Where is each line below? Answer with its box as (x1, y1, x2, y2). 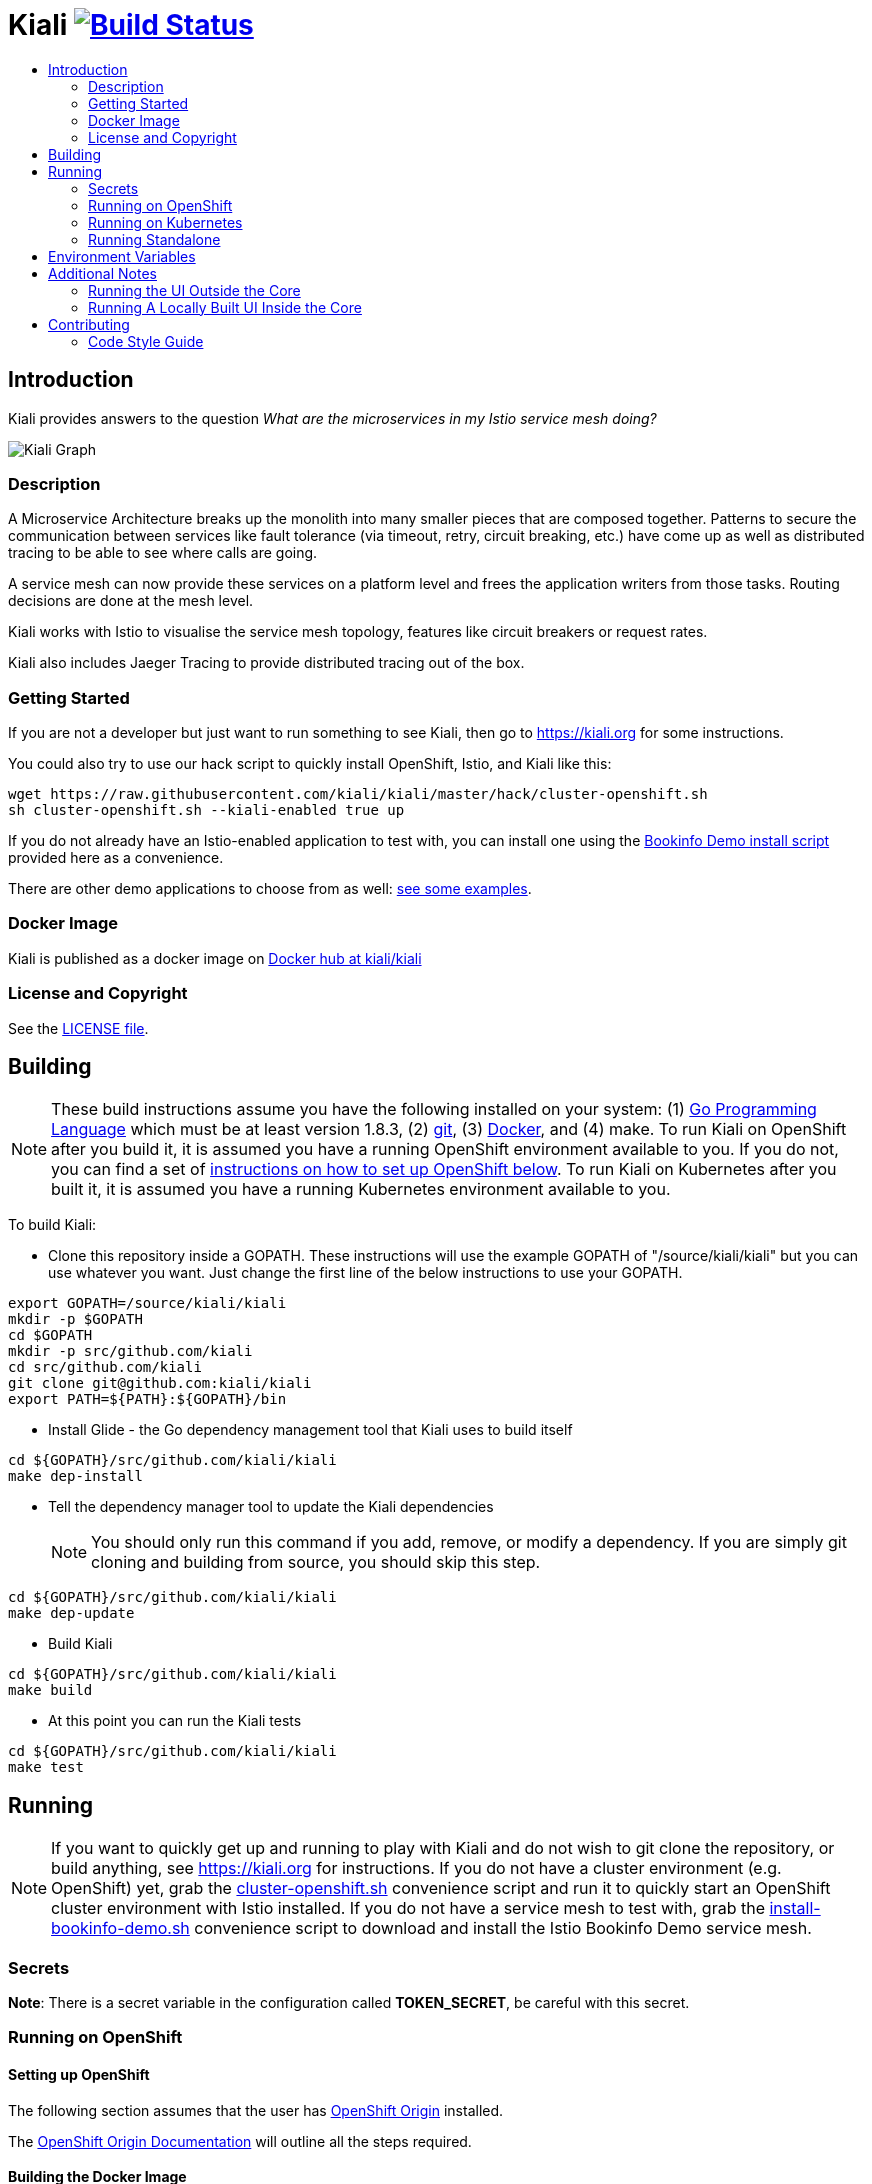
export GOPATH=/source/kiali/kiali (8, 1295, 287, 1312)
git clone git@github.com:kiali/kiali (8, 1375, 312, 1392)
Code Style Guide (88, 332, 204, 350)
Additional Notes (48, 264, 157, 282)
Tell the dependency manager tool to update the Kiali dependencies (48, 1498, 494, 1516)
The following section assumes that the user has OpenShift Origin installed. (8, 2101, 504, 2119)
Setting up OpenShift (8, 2066, 150, 2084)
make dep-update (8, 1605, 135, 1622)
